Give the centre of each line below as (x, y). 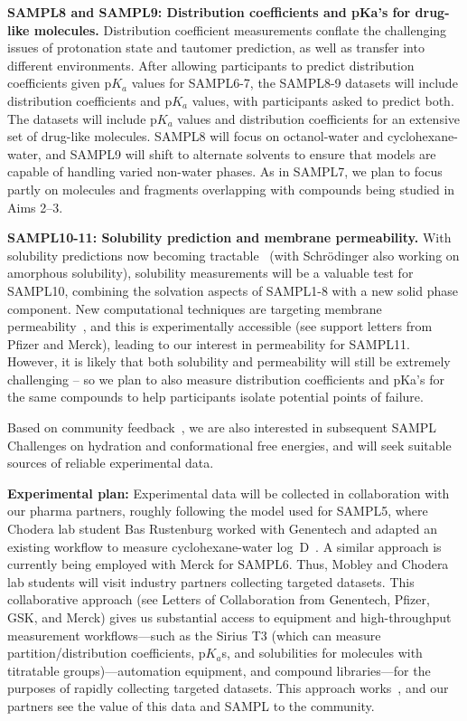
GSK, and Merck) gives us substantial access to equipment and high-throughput (229, 617)
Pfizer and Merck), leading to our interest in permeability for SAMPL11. (209, 343)
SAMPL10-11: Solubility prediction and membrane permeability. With (229, 237)
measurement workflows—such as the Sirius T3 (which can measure (194, 635)
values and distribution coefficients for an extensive (319, 118)
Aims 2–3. (35, 207)
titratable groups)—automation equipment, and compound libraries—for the (219, 670)
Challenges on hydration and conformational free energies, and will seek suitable (229, 445)
